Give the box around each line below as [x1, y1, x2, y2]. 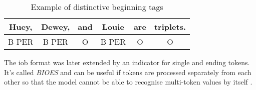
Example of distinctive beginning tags [31, 1, 163, 12]
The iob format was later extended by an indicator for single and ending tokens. [4, 57, 250, 67]
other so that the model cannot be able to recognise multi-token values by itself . [4, 77, 252, 87]
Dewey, [41, 21, 70, 32]
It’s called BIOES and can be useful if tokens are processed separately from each [4, 67, 251, 77]
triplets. [154, 21, 186, 32]
